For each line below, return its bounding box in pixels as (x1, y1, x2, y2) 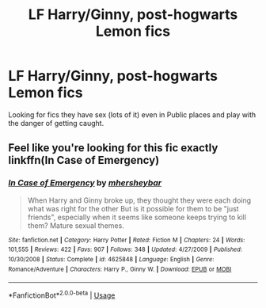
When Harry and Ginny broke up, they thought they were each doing (27, 196, 252, 205)
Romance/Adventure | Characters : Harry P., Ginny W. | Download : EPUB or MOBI (8, 265, 232, 273)
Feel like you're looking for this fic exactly (8, 141, 218, 155)
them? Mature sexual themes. (27, 220, 124, 230)
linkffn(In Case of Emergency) (8, 154, 160, 167)
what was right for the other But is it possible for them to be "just (27, 203, 239, 213)
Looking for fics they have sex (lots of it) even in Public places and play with (8, 109, 256, 120)
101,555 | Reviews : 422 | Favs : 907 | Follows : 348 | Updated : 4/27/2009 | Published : (8, 245, 243, 254)
